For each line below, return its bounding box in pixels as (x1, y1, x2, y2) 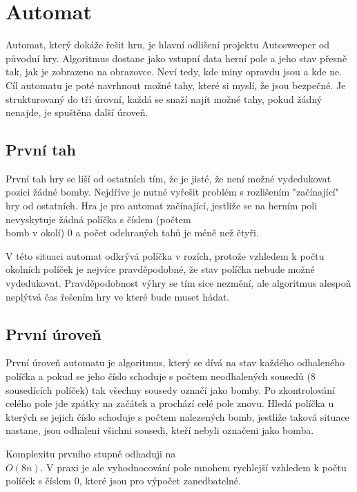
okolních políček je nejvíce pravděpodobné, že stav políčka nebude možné (6, 262, 315, 276)
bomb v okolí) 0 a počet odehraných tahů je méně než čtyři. (6, 225, 259, 240)
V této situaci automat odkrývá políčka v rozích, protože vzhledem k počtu (6, 248, 325, 263)
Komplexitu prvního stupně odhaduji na (6, 446, 176, 460)
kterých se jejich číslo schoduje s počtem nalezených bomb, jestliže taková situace (6, 409, 349, 424)
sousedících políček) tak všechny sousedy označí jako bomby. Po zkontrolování (6, 382, 335, 397)
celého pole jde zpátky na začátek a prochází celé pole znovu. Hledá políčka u (6, 396, 334, 410)
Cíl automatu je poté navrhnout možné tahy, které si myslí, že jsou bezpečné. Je (6, 77, 346, 92)
